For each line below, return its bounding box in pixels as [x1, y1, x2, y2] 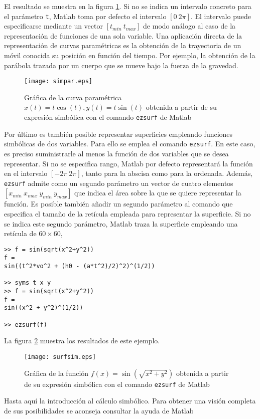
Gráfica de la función [24, 367, 89, 378]
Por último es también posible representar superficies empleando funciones [4, 128, 233, 139]
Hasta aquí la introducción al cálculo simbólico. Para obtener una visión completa [4, 395, 256, 406]
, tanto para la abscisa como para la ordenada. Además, [81, 168, 253, 178]
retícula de [4, 228, 37, 239]
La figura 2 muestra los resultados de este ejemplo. [4, 335, 160, 346]
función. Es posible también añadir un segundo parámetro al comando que [4, 198, 233, 209]
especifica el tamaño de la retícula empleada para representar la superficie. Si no [4, 208, 251, 219]
